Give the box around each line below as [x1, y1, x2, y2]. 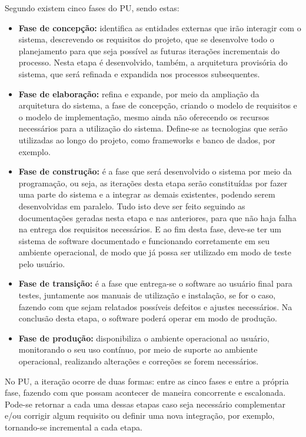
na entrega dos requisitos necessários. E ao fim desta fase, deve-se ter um [18, 223, 282, 235]
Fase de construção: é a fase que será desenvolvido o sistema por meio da [18, 165, 292, 178]
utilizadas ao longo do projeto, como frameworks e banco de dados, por [18, 133, 275, 146]
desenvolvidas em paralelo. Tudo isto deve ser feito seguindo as [18, 199, 245, 212]
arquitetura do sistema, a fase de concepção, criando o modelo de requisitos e [18, 99, 297, 111]
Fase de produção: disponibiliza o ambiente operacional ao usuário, [18, 331, 270, 344]
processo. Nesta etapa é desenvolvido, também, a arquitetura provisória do [18, 56, 288, 68]
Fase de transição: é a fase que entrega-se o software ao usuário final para [18, 277, 292, 290]
